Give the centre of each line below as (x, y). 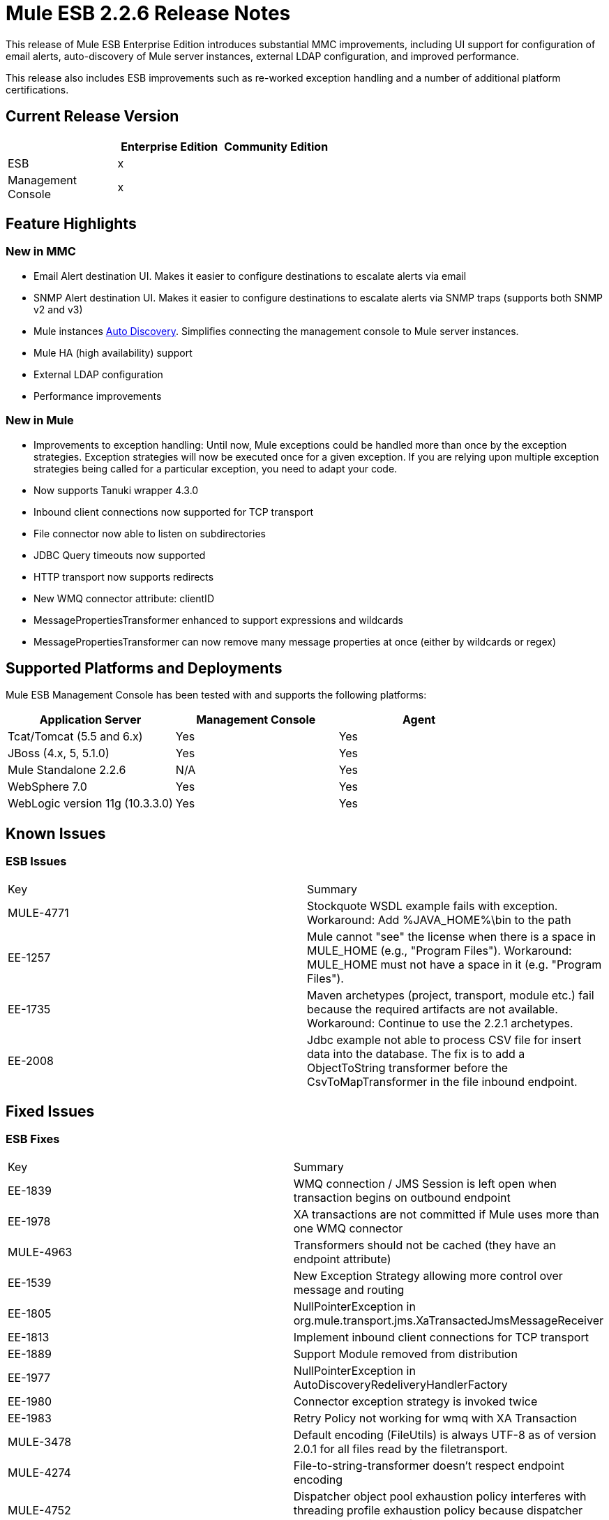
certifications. (37, 89)
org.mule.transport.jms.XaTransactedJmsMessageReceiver (449, 1320)
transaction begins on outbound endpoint (402, 1197)
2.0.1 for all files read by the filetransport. (400, 1448)
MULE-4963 (40, 1252)
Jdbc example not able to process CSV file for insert (444, 1040)
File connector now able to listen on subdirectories (150, 533)
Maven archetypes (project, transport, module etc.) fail (451, 995)
